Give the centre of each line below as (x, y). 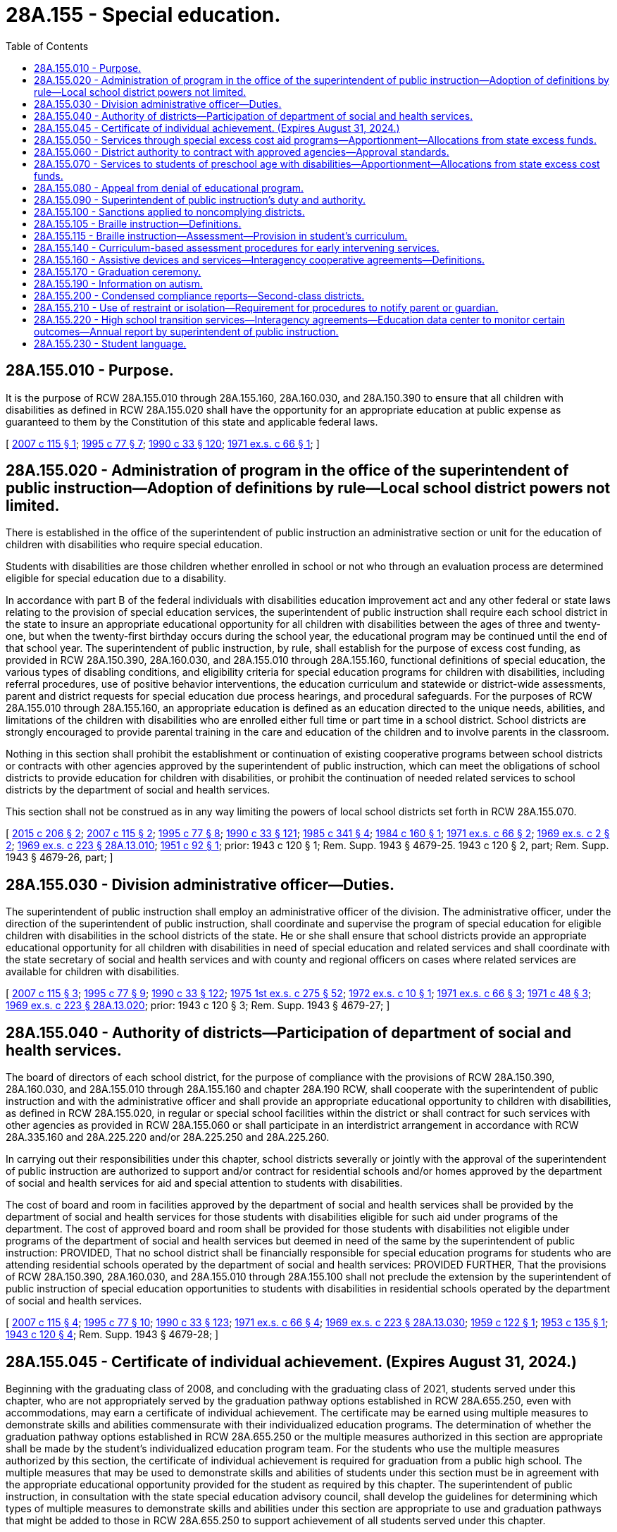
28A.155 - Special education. (143, 15)
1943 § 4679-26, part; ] (60, 858)
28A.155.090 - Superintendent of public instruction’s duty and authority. (200, 199)
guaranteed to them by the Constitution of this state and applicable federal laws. (192, 421)
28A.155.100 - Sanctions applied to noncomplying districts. (169, 211)
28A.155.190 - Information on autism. (118, 283)
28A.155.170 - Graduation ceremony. (118, 271)
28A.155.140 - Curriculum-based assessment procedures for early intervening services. (237, 247)
